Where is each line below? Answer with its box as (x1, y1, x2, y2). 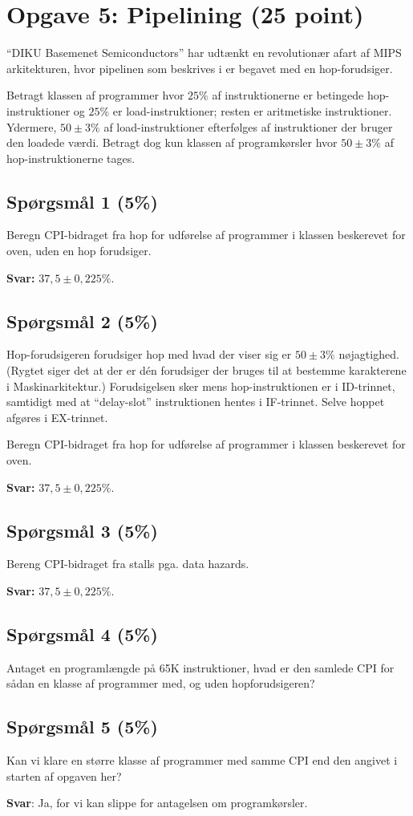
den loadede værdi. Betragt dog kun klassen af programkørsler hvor (6, 134, 338, 151)
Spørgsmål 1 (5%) (6, 189, 158, 213)
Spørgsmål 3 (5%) (6, 518, 158, 542)
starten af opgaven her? (6, 767, 122, 784)
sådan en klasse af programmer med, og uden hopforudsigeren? (6, 675, 315, 692)
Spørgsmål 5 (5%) (6, 714, 158, 739)
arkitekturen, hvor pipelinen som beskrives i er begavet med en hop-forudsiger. (6, 59, 393, 76)
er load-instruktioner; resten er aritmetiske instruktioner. (112, 102, 392, 119)
